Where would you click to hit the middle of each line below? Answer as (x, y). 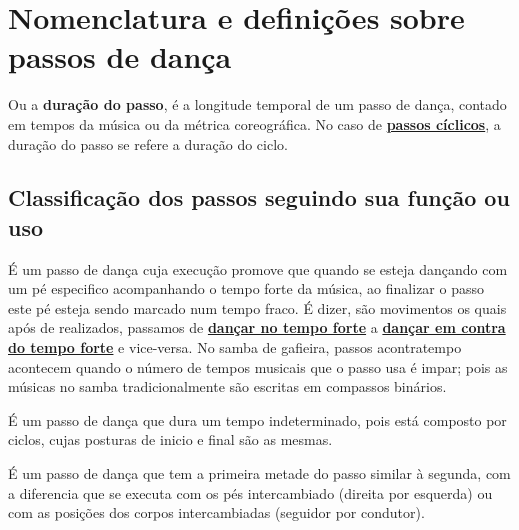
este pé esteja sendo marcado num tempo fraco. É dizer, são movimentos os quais (257, 307)
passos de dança (120, 56)
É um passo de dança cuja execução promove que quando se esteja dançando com (258, 268)
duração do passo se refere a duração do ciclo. (148, 143)
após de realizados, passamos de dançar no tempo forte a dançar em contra (257, 327)
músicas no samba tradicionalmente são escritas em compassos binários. (227, 386)
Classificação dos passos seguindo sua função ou (259, 197)
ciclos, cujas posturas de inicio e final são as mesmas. (170, 439)
